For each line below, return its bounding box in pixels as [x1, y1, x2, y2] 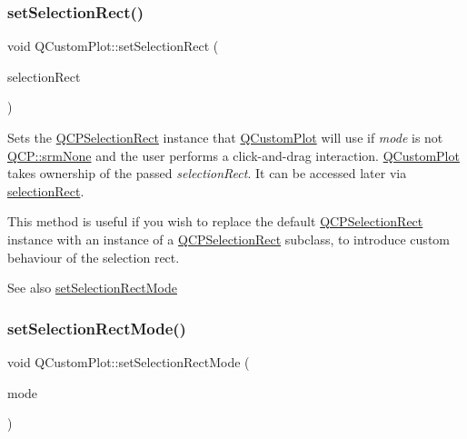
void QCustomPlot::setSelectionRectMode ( [7, 352, 250, 371]
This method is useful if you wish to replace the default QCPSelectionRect [7, 212, 423, 231]
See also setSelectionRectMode [7, 278, 178, 297]
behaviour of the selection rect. [7, 247, 180, 266]
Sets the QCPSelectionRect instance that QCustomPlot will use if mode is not [7, 128, 443, 146]
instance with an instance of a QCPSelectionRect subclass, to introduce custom [7, 229, 450, 248]
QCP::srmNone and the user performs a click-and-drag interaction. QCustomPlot [7, 145, 460, 165]
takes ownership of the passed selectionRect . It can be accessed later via [7, 164, 407, 183]
